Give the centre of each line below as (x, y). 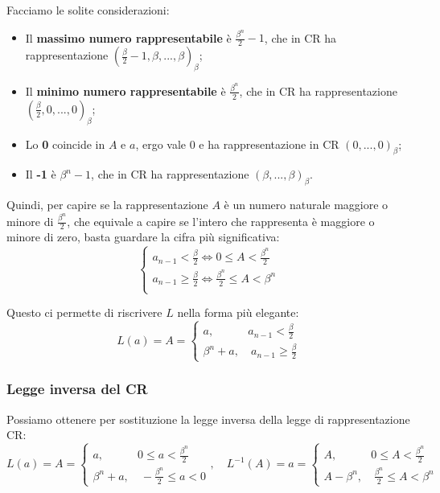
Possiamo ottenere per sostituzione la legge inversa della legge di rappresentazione (208, 419)
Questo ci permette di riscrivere (84, 312)
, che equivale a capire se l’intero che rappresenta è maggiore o (221, 221)
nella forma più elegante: (238, 312)
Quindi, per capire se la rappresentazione (107, 205)
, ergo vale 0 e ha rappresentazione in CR (237, 144)
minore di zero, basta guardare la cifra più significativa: (143, 237)
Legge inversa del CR (77, 389)
